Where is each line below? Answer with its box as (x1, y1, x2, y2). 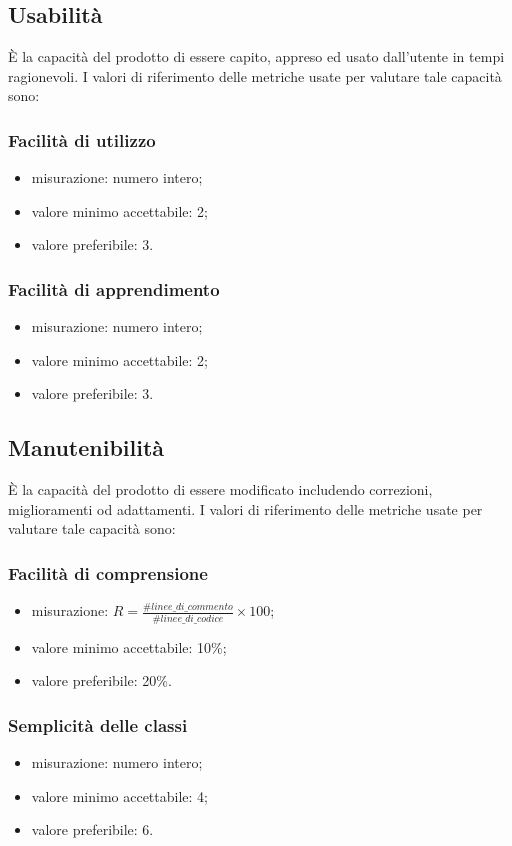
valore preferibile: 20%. (31, 670, 172, 691)
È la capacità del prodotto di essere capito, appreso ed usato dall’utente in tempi (8, 46, 505, 67)
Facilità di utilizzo (8, 127, 156, 152)
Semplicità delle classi (8, 712, 188, 737)
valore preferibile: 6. (31, 819, 154, 840)
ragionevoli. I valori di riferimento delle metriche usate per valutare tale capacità (8, 65, 502, 86)
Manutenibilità (8, 432, 165, 463)
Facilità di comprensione (8, 560, 208, 585)
